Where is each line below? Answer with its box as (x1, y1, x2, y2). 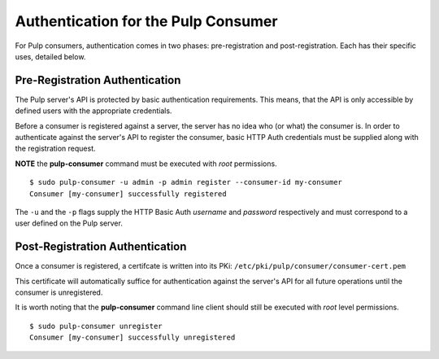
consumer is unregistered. (15, 287, 103, 297)
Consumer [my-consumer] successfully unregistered (29, 333, 236, 342)
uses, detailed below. (15, 51, 86, 61)
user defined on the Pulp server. (15, 218, 124, 228)
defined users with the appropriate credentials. (15, 106, 172, 116)
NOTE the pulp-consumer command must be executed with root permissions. (15, 159, 277, 169)
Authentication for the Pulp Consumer (15, 12, 278, 30)
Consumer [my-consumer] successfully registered (29, 189, 227, 199)
